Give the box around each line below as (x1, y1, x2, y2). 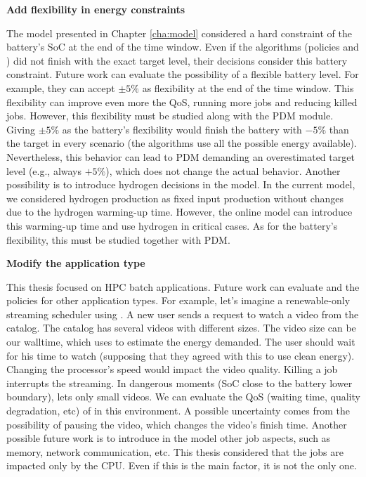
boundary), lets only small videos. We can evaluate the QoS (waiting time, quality (6, 389, 360, 404)
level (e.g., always (6, 163, 82, 178)
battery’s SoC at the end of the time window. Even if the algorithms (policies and (6, 39, 359, 54)
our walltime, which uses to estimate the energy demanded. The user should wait (6, 334, 355, 349)
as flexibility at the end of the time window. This (142, 80, 354, 95)
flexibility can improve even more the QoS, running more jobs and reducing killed (6, 94, 358, 109)
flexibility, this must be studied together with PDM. (6, 232, 230, 247)
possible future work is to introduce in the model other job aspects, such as (6, 431, 331, 445)
